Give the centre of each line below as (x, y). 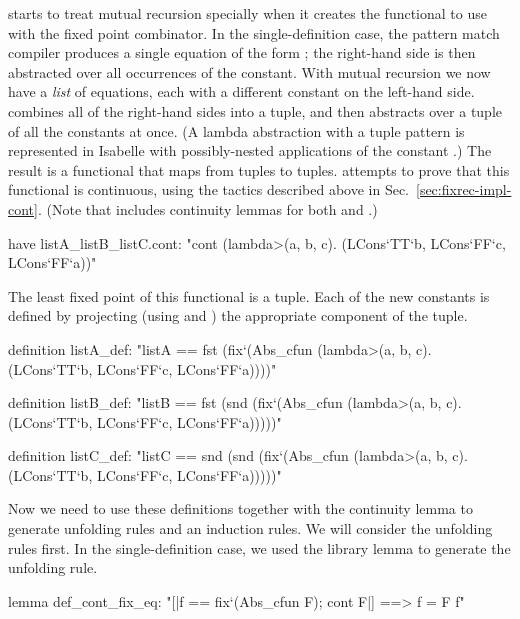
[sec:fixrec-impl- (464, 189)
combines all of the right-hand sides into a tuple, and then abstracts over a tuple (255, 110)
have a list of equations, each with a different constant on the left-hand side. (241, 91)
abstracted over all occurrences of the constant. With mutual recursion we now (249, 71)
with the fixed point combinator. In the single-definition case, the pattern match (254, 32)
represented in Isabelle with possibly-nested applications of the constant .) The (250, 150)
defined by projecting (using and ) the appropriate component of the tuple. (238, 315)
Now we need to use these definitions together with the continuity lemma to (240, 508)
